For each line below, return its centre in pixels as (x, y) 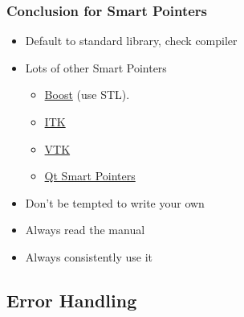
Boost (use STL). (87, 95)
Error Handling (72, 300)
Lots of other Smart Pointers (96, 67)
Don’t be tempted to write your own (115, 202)
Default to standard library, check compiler (131, 41)
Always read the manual (85, 230)
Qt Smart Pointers (90, 176)
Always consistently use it (89, 256)
